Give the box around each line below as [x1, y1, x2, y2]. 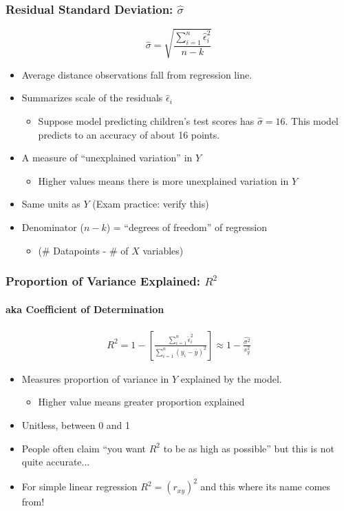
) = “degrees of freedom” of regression [106, 219, 267, 234]
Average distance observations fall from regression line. [21, 67, 252, 81]
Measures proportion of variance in [21, 371, 169, 385]
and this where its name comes [200, 479, 331, 494]
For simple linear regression [21, 479, 138, 494]
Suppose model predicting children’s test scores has [38, 113, 255, 128]
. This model [285, 113, 339, 128]
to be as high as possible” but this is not [163, 441, 334, 455]
